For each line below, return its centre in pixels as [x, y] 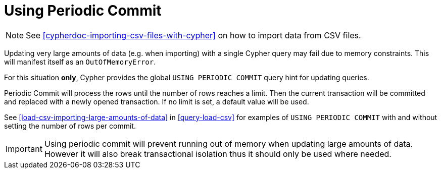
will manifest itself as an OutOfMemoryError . [80, 62]
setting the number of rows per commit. [70, 126]
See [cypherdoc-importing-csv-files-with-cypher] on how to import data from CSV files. [193, 35]
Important [24, 149]
